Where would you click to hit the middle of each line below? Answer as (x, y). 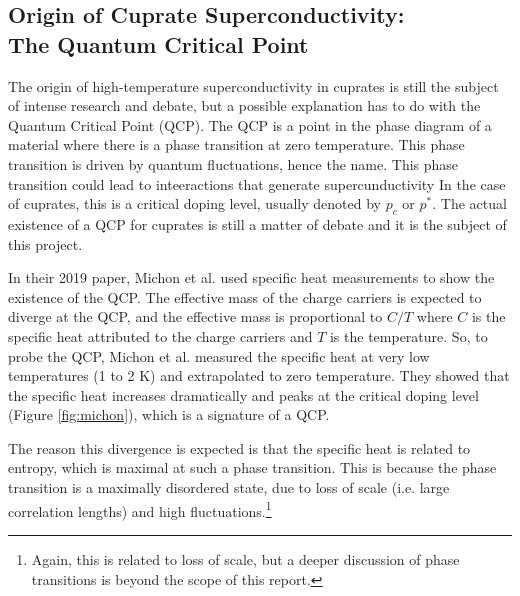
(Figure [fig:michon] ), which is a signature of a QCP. (169, 414)
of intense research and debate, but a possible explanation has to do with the (244, 105)
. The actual (469, 203)
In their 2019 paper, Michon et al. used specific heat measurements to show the (251, 277)
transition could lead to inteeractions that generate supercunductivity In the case (257, 183)
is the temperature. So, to (408, 335)
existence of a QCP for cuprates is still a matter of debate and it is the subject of (257, 223)
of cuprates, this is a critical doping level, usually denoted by (194, 203)
